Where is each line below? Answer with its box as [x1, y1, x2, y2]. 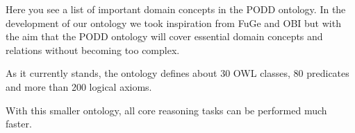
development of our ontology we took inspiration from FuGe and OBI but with [6, 15, 341, 30]
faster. [6, 116, 32, 131]
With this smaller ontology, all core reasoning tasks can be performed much [6, 103, 327, 117]
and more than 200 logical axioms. [6, 79, 152, 94]
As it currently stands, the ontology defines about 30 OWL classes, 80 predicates [6, 66, 349, 80]
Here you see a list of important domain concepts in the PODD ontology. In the [6, 2, 346, 16]
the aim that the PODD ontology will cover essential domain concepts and [6, 29, 323, 44]
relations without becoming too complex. [6, 42, 180, 57]
